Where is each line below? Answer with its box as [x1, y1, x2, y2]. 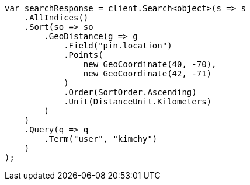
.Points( [64, 50, 103, 60]
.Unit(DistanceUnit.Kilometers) [64, 97, 212, 106]
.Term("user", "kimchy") [44, 134, 158, 144]
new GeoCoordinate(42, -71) [83, 69, 212, 78]
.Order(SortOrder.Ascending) [64, 88, 197, 97]
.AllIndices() [24, 13, 89, 22]
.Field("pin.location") [64, 41, 172, 50]
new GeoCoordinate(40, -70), [83, 60, 217, 69]
